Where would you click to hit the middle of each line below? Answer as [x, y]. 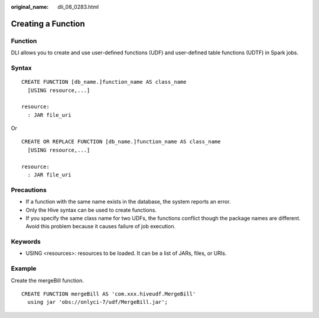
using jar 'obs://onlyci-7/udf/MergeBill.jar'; [98, 302]
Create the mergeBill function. [47, 280]
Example [24, 268]
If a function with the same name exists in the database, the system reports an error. [128, 202]
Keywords [26, 242]
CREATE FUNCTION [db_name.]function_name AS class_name [104, 82]
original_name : [30, 7]
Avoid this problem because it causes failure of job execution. [101, 227]
